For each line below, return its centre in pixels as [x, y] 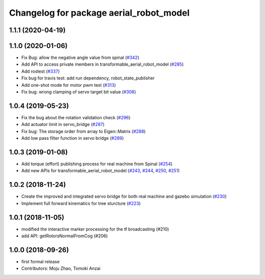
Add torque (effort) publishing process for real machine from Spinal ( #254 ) [97, 164]
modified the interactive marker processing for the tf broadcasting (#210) [95, 229]
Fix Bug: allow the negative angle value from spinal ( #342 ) [80, 58]
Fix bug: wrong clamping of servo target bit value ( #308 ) [79, 92]
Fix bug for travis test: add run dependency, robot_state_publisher [88, 78]
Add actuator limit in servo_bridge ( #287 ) [63, 125]
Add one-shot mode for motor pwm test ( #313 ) [69, 85]
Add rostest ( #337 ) [40, 71]
